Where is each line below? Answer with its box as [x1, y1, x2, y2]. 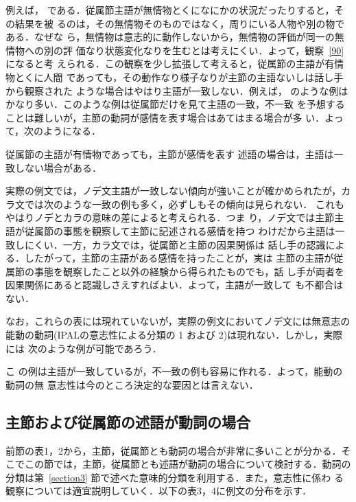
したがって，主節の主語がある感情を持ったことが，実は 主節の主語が [24, 251, 334, 265]
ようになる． [43, 124, 102, 138]
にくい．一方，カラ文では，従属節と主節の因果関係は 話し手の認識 [24, 237, 326, 251]
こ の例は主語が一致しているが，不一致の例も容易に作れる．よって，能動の [5, 364, 343, 378]
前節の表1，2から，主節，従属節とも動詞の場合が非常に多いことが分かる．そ [5, 443, 351, 457]
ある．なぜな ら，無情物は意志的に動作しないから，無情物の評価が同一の [5, 30, 335, 44]
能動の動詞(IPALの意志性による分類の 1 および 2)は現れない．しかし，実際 [5, 328, 343, 342]
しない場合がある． [14, 160, 102, 174]
